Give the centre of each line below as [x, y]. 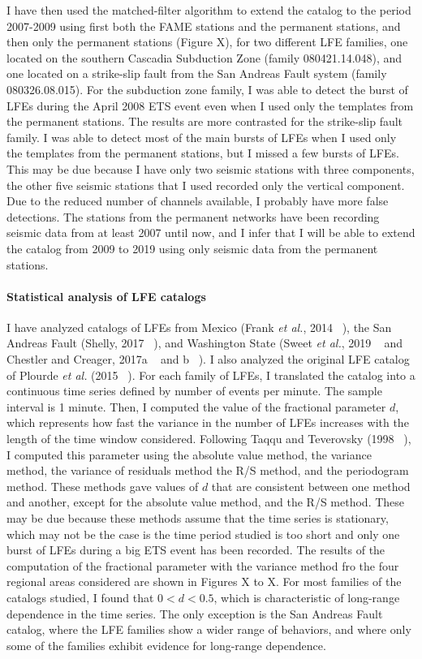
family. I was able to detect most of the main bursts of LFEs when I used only [202, 137]
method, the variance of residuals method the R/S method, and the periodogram [208, 470]
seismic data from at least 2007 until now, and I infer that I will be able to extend [211, 233]
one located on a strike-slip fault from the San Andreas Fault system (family [197, 73]
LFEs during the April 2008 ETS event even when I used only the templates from [210, 105]
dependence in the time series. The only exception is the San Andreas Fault [195, 613]
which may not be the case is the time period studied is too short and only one [203, 534]
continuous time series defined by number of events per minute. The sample [194, 391]
